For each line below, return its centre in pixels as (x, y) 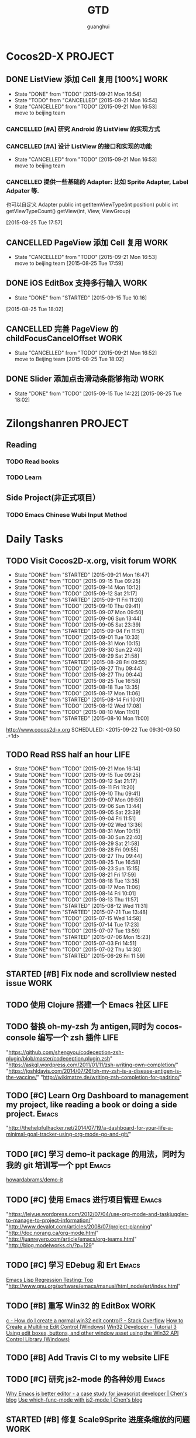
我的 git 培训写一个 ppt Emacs (59, 1165)
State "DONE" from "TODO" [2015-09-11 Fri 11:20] (75, 787)
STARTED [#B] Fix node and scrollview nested (92, 974)
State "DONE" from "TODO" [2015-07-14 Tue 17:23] (77, 925)
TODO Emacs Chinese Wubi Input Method (67, 515)
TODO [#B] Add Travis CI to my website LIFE (88, 1358)
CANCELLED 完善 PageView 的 (62, 329)
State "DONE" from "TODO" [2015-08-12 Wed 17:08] (78, 706)
